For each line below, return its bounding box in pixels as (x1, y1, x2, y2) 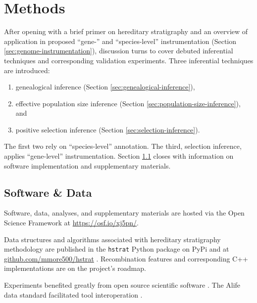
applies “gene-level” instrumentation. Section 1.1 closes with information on (4, 151, 234, 161)
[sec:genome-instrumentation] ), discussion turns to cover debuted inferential (4, 45, 233, 56)
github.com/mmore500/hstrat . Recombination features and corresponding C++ (4, 253, 248, 263)
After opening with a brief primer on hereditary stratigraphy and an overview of (4, 26, 248, 37)
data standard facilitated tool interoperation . (4, 289, 143, 300)
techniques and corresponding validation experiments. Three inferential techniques (4, 55, 254, 65)
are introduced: (4, 65, 50, 75)
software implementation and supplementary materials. (4, 160, 171, 171)
